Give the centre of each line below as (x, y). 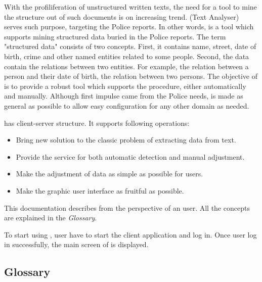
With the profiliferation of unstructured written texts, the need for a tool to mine (130, 7)
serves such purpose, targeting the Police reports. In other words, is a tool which (129, 27)
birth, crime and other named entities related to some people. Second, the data (127, 56)
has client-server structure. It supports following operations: (97, 123)
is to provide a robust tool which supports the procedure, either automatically (125, 86)
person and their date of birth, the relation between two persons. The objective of (131, 76)
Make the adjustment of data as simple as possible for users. (110, 174)
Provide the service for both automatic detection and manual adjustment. (130, 156)
